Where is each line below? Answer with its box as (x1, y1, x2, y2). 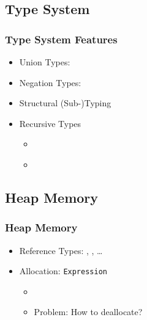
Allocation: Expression (19, 264, 107, 277)
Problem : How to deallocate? (34, 305, 143, 318)
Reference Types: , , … (19, 244, 103, 256)
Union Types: (19, 56, 70, 68)
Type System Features (5, 31, 118, 46)
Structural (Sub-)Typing (19, 96, 111, 109)
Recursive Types (19, 117, 81, 129)
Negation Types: (19, 76, 81, 89)
